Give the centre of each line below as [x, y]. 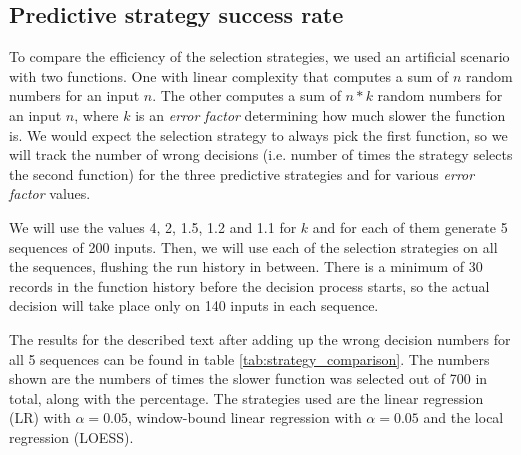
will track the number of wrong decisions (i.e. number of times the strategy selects [261, 154]
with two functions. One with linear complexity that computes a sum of [229, 75]
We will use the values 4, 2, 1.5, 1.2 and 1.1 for [153, 226]
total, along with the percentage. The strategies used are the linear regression [246, 397]
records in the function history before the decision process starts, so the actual [249, 285]
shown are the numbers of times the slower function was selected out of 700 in [248, 378]
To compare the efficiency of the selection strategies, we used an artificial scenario [259, 56]
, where [96, 114]
